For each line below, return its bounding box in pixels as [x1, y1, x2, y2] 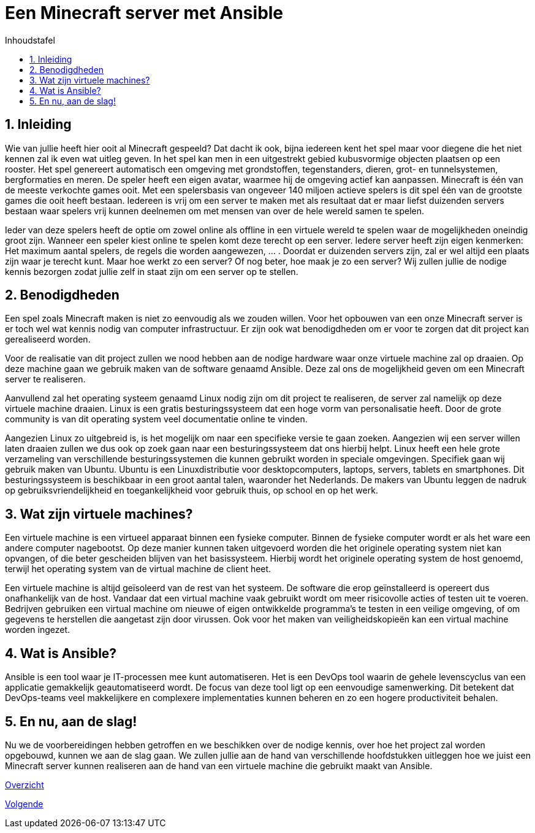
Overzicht [5, 779, 44, 790]
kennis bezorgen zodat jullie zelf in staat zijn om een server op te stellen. [5, 266, 298, 277]
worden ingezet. [5, 624, 70, 635]
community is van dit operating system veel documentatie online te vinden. [5, 414, 308, 425]
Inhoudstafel [5, 34, 55, 45]
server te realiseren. [5, 374, 86, 385]
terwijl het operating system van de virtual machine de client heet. [5, 564, 271, 575]
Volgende [5, 798, 44, 809]
